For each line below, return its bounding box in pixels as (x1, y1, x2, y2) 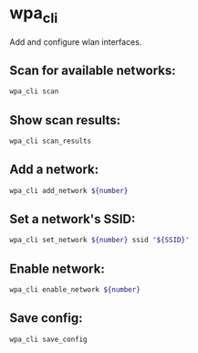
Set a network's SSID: (9, 211, 136, 227)
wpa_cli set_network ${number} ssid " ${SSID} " (9, 236, 190, 245)
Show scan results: (9, 112, 121, 128)
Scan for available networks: (9, 62, 176, 78)
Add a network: (9, 162, 99, 177)
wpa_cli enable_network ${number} (9, 285, 141, 294)
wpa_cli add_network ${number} (9, 186, 129, 195)
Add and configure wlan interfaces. (9, 36, 142, 48)
